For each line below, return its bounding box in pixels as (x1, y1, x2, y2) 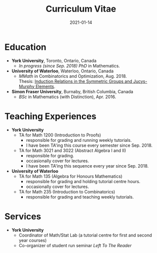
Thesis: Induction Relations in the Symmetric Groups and (18, 78, 133, 84)
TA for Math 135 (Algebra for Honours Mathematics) (18, 173, 123, 179)
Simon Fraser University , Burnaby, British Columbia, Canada (11, 88, 134, 94)
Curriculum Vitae (46, 3, 116, 15)
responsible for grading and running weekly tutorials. (26, 137, 132, 143)
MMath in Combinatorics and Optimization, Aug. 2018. (18, 73, 127, 79)
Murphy (18, 84, 35, 89)
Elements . (35, 84, 56, 89)
